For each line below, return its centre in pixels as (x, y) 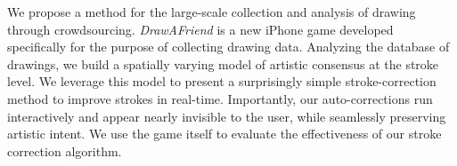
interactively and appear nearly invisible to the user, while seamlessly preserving (227, 116)
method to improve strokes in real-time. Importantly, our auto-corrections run (220, 98)
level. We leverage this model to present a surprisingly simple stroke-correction (222, 81)
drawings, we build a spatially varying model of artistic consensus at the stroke (223, 63)
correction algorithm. (65, 150)
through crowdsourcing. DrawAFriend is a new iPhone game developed (200, 29)
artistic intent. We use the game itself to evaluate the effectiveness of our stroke (224, 134)
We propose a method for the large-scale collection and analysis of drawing (212, 12)
